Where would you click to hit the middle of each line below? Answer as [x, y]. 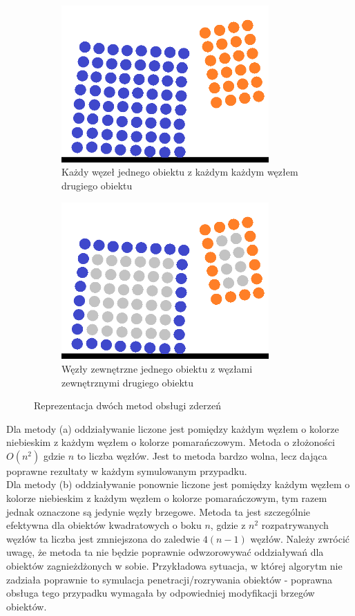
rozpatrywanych [295, 525]
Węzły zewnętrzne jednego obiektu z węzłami [157, 368]
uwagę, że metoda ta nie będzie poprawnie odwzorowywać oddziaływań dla [165, 552]
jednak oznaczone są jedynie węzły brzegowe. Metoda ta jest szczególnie [159, 511]
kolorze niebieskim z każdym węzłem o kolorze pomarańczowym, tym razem [167, 498]
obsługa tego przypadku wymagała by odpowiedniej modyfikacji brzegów [161, 593]
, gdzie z [228, 525]
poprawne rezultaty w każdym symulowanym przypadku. [127, 470]
